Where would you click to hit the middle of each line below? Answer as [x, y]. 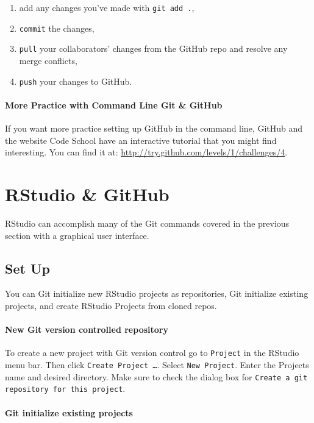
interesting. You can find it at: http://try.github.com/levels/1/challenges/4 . [146, 152]
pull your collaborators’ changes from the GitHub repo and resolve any [153, 48]
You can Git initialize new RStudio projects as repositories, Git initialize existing [157, 293]
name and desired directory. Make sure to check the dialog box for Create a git [156, 376]
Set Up [27, 268]
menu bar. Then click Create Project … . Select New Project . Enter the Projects [157, 364]
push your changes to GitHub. [76, 81]
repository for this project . [65, 389]
